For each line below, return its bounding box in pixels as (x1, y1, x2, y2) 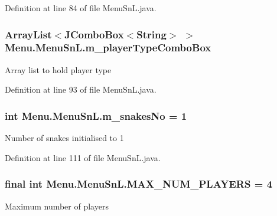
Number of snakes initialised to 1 (5, 132, 124, 144)
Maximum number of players (5, 199, 109, 212)
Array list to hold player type (5, 63, 112, 76)
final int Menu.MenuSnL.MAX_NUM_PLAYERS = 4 (5, 176, 273, 191)
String (136, 27, 167, 41)
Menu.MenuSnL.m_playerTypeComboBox (5, 40, 211, 55)
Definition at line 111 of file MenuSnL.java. (5, 151, 161, 163)
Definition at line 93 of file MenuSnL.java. (5, 83, 157, 96)
